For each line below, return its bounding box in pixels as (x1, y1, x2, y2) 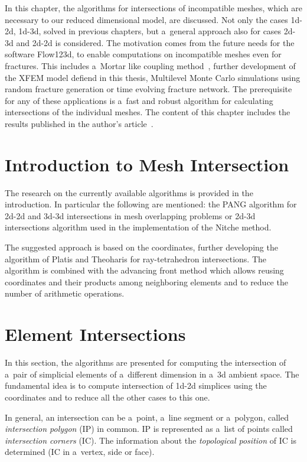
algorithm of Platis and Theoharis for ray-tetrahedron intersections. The (5, 252, 266, 265)
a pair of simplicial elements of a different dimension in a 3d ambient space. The (5, 367, 299, 380)
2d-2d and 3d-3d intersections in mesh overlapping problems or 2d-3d (5, 209, 256, 222)
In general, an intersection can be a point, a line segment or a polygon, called (5, 411, 289, 423)
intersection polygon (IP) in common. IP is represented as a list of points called (5, 422, 293, 435)
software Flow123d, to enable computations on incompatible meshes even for (5, 48, 282, 60)
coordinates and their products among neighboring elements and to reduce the (5, 275, 288, 288)
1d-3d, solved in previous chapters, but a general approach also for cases (18, 25, 282, 37)
